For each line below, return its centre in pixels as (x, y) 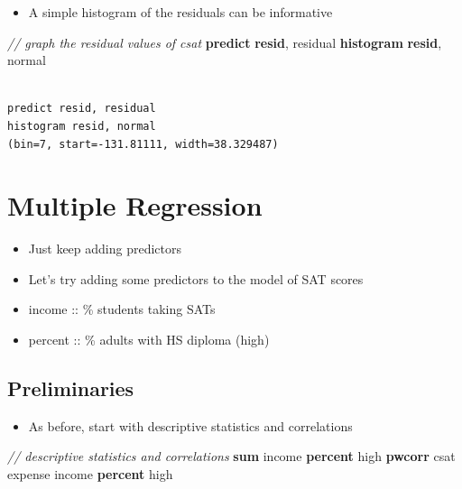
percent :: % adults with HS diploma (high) (149, 340)
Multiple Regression (135, 205)
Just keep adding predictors (105, 249)
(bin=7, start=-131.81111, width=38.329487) (143, 144)
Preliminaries (71, 388)
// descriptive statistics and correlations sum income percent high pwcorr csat (231, 456)
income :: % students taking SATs (122, 309)
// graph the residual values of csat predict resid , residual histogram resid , (225, 42)
